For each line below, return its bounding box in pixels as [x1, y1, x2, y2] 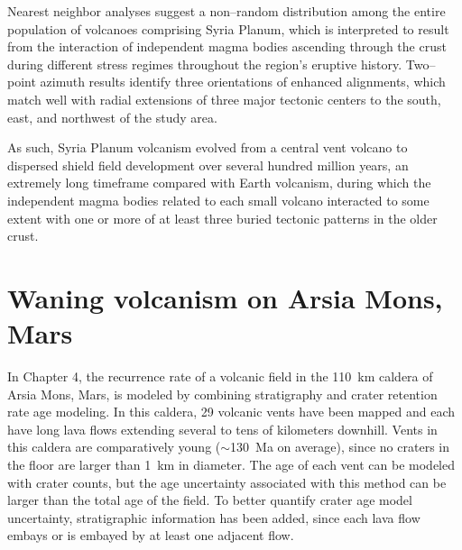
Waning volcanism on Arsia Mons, [7, 279, 443, 316]
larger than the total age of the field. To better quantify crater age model [7, 490, 412, 509]
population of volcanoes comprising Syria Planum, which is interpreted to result [7, 19, 449, 38]
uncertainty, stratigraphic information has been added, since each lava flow [7, 508, 420, 527]
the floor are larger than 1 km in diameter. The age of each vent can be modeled [7, 455, 455, 473]
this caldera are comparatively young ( [7, 437, 221, 456]
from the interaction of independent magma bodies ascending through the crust [7, 37, 447, 56]
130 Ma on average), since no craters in [230, 437, 449, 456]
